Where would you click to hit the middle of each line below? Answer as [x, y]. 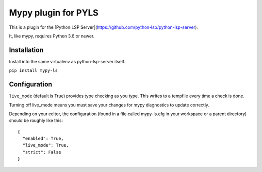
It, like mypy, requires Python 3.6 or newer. [52, 36]
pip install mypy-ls [33, 71]
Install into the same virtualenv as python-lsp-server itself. [67, 61]
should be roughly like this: [36, 120]
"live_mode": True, [46, 145]
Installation [26, 50]
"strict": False [42, 152]
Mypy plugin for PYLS [54, 13]
